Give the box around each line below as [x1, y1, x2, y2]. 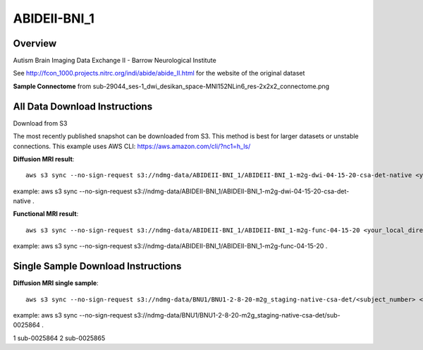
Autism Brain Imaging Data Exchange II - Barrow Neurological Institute [13, 56, 216, 65]
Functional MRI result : [13, 210, 79, 218]
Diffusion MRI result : [13, 155, 75, 163]
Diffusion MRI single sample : [13, 279, 99, 287]
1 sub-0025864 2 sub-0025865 [13, 334, 106, 342]
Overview [13, 37, 57, 49]
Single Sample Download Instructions [13, 260, 182, 272]
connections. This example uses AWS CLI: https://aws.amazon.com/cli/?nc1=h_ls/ [13, 142, 251, 150]
